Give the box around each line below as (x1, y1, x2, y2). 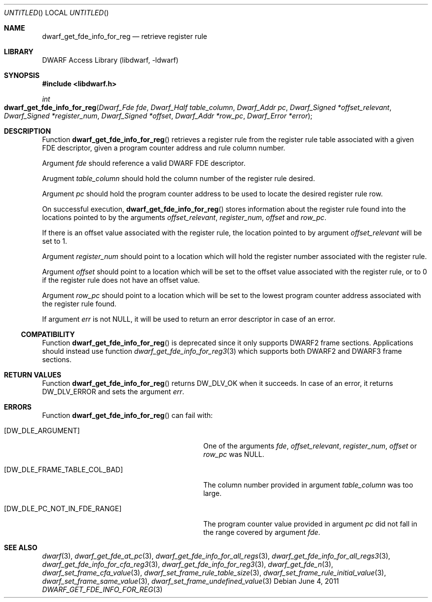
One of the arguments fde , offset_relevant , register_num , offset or (203, 442, 417, 450)
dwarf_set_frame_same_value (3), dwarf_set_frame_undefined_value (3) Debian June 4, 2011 (42, 577, 339, 585)
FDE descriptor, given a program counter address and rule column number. (42, 144, 286, 152)
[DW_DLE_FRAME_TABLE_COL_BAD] (4, 465, 123, 474)
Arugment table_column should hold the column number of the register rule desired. (42, 174, 315, 183)
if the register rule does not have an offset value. (42, 276, 200, 284)
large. (203, 489, 222, 497)
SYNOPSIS (4, 71, 40, 79)
